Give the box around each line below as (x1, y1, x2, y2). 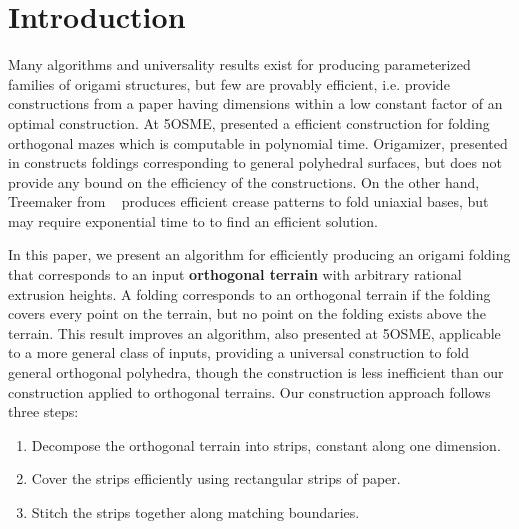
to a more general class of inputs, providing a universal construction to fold (8, 342, 470, 363)
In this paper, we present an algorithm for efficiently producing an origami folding (8, 244, 511, 265)
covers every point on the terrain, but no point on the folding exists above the (8, 303, 486, 324)
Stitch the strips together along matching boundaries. (31, 502, 360, 522)
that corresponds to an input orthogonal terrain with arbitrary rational (8, 264, 462, 285)
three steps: (8, 401, 79, 422)
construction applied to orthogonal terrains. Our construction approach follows (8, 381, 491, 402)
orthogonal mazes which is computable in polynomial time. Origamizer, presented (8, 132, 508, 153)
